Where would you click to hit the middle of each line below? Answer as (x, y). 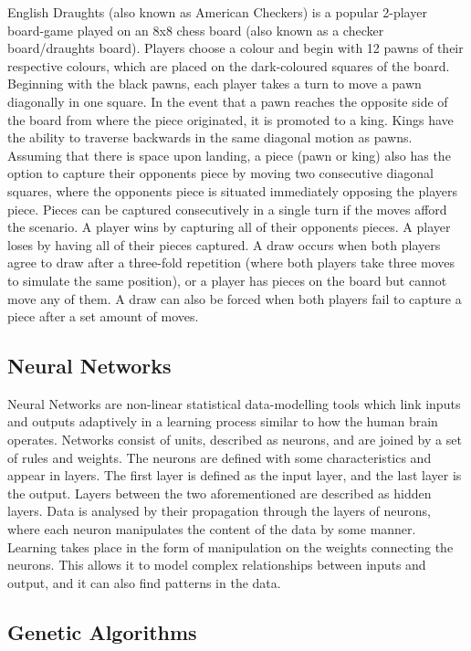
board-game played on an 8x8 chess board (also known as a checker (196, 30)
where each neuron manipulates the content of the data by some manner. (212, 529)
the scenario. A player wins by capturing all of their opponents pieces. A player (229, 227)
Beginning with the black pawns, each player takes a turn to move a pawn (215, 84)
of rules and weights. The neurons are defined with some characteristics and (220, 457)
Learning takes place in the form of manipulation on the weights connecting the (230, 546)
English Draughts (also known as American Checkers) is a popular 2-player (217, 12)
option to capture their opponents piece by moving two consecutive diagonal (220, 173)
